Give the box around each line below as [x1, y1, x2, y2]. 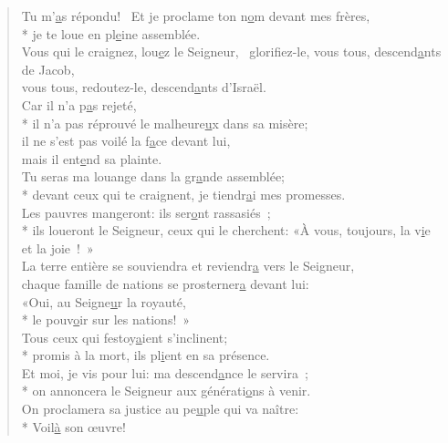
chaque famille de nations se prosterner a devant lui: [21, 273, 309, 293]
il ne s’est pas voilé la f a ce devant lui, [21, 131, 231, 150]
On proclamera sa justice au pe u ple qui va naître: [21, 399, 299, 418]
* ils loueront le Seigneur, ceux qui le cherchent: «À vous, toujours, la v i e [21, 221, 431, 240]
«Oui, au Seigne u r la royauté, [21, 292, 186, 311]
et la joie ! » [21, 238, 94, 257]
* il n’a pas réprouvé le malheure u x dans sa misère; [21, 113, 308, 132]
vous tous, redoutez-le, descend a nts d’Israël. [21, 77, 266, 97]
